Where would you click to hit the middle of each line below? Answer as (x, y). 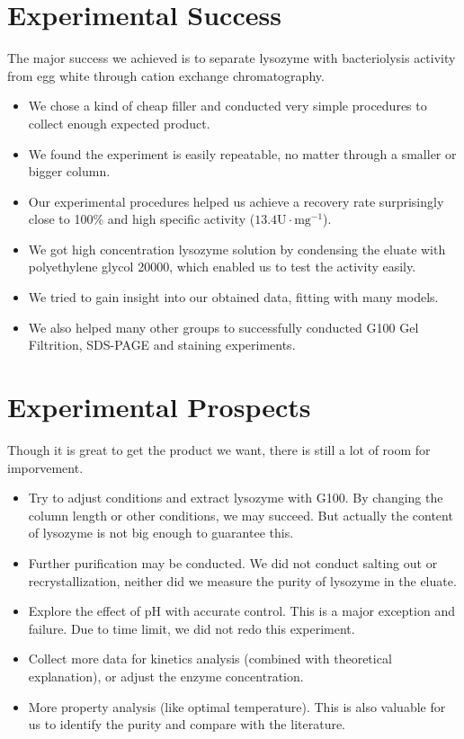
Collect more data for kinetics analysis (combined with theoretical (210, 659)
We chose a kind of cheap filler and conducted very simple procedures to (228, 106)
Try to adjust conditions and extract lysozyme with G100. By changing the (236, 498)
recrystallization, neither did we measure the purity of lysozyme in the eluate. (242, 580)
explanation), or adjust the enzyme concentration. (166, 676)
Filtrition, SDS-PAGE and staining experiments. (162, 345)
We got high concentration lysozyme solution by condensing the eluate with (237, 249)
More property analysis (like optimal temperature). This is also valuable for (237, 706)
